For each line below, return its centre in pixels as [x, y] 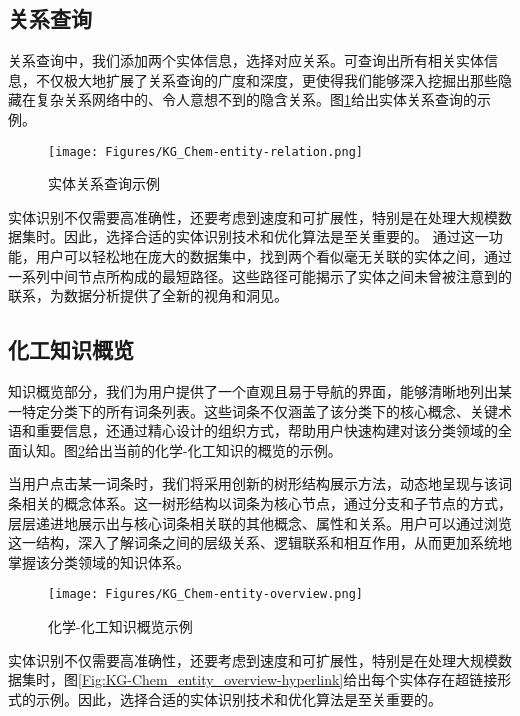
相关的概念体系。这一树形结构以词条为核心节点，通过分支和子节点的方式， [266, 502]
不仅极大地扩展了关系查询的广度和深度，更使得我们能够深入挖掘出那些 [266, 79]
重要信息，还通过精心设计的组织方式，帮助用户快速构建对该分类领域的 [266, 430]
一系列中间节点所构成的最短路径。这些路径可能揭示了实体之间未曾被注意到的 [260, 275]
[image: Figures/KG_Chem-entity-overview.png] [205, 594]
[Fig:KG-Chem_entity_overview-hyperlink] [211, 679]
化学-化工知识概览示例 [120, 626]
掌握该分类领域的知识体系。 [99, 561]
